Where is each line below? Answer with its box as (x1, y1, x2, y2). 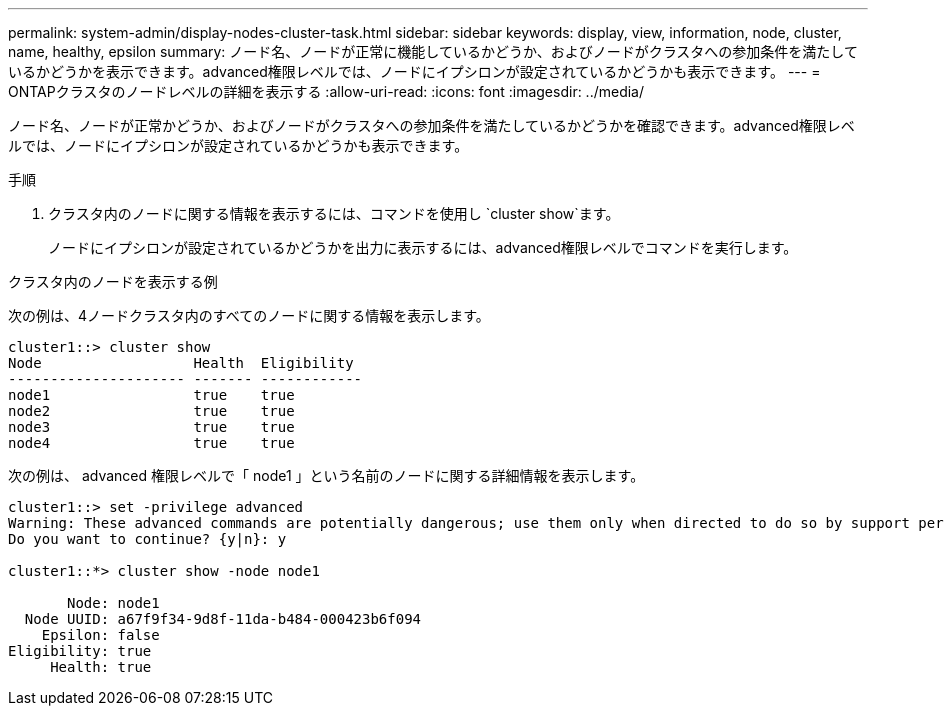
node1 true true (8, 387, 295, 403)
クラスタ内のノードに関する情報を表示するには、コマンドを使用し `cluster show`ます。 (48, 205, 620, 222)
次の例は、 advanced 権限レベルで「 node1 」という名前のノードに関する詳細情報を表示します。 (8, 467, 645, 484)
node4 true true (8, 435, 295, 451)
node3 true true (8, 419, 295, 435)
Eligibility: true (8, 643, 152, 659)
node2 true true (8, 403, 295, 419)
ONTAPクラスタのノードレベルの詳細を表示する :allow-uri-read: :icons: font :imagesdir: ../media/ (8, 83, 645, 100)
